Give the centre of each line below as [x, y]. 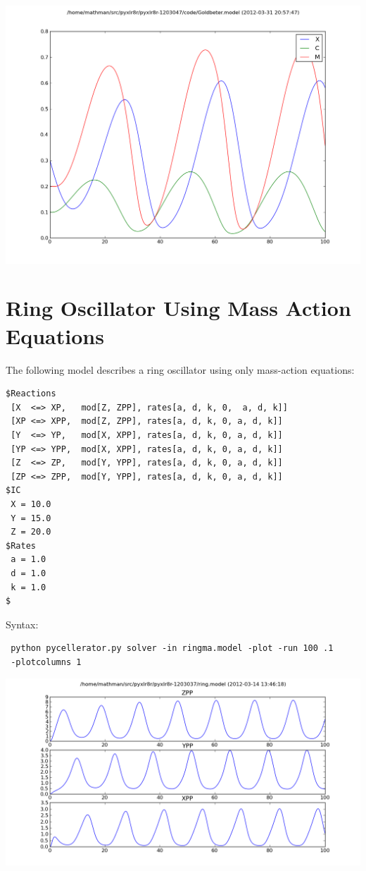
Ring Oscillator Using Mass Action [178, 308]
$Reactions [31, 394]
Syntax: [22, 624]
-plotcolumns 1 [46, 662]
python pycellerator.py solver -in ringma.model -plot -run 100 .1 [172, 648]
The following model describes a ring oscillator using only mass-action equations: [180, 369]
